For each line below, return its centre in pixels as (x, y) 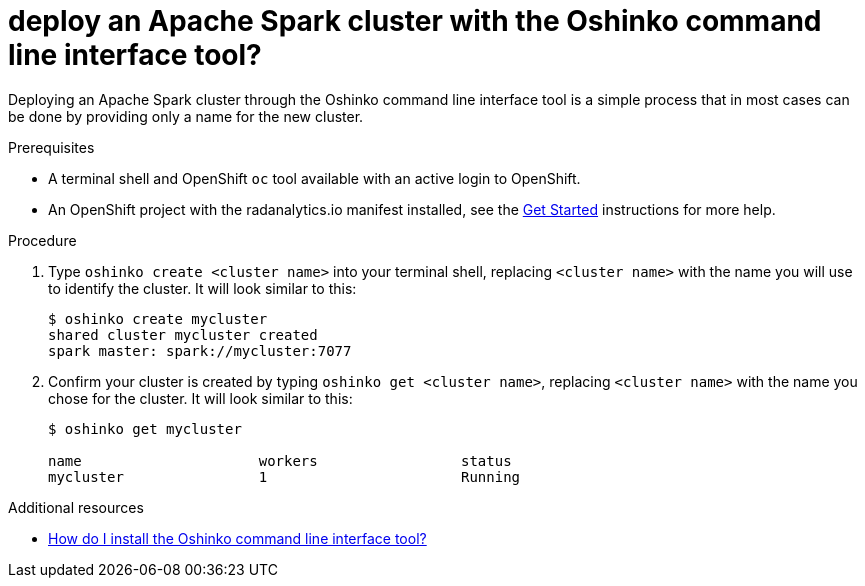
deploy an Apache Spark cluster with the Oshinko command (415, 21)
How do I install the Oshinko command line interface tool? (237, 538)
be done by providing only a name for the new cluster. (186, 116)
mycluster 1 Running (284, 476)
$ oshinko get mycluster (145, 428)
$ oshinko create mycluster (158, 318)
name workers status (280, 460)
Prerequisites (51, 147)
